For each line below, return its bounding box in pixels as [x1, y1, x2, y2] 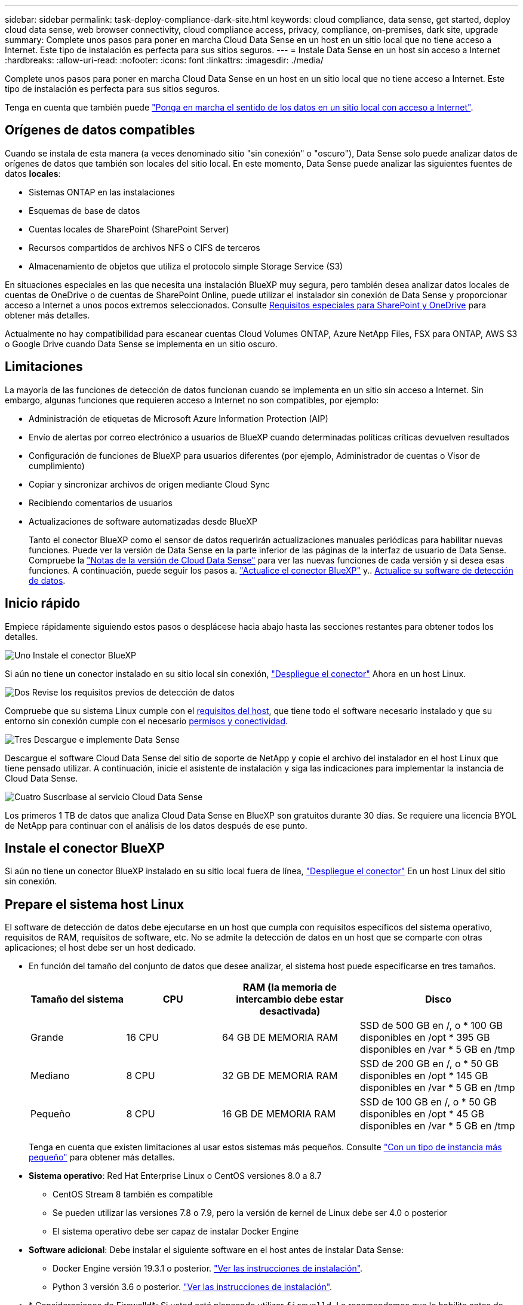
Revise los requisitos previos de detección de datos [32, 687, 235, 697]
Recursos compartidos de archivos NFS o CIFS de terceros [29, 242, 260, 253]
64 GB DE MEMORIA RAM [221, 1031, 338, 1044]
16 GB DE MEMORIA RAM [221, 1108, 336, 1120]
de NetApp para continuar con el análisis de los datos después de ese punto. [5, 820, 307, 831]
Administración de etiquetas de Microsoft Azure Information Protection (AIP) [29, 413, 328, 424]
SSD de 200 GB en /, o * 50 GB [359, 1058, 499, 1070]
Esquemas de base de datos [29, 205, 140, 216]
